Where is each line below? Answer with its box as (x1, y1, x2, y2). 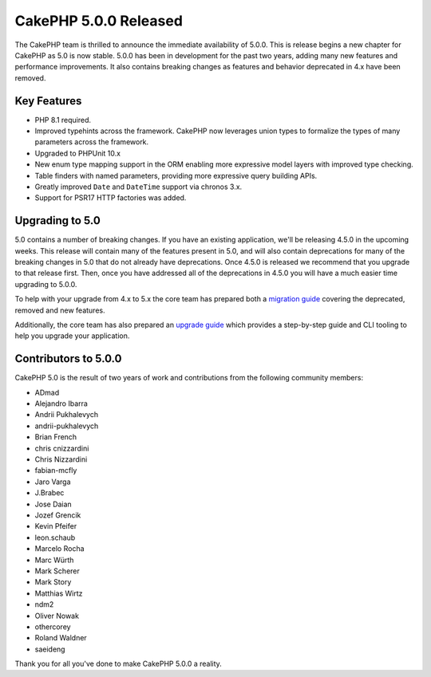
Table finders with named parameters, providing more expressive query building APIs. (34, 171, 318, 180)
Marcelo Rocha (34, 544, 85, 553)
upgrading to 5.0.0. (14, 279, 77, 289)
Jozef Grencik (34, 510, 81, 520)
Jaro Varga (34, 477, 71, 486)
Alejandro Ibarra (34, 399, 88, 408)
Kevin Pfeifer (34, 522, 77, 531)
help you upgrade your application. (14, 331, 130, 340)
